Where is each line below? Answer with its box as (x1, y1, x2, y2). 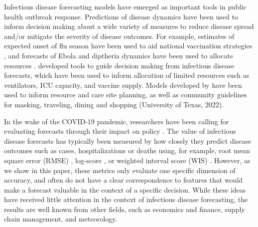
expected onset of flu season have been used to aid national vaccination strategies (4, 40, 253, 51)
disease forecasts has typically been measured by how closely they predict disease (4, 135, 252, 146)
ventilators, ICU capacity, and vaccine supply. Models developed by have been (4, 79, 242, 90)
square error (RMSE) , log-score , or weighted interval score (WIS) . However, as (4, 155, 251, 165)
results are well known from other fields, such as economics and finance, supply (4, 204, 245, 214)
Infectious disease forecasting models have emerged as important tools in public (4, 1, 247, 11)
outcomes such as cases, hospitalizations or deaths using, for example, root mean (4, 145, 250, 156)
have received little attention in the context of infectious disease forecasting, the (4, 194, 248, 205)
